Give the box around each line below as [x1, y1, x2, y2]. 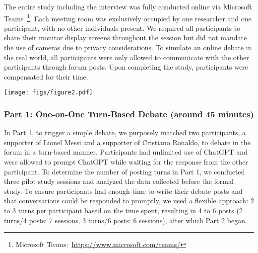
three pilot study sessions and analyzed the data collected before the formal [4, 176, 234, 186]
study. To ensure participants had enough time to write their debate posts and [4, 185, 243, 196]
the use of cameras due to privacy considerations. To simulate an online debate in [4, 42, 252, 53]
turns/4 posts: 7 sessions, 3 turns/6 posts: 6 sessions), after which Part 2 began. [4, 215, 247, 225]
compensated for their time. [4, 71, 88, 82]
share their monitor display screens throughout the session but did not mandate [4, 32, 247, 43]
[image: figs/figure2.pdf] [4, 89, 93, 96]
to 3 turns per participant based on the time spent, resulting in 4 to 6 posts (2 [4, 205, 243, 216]
